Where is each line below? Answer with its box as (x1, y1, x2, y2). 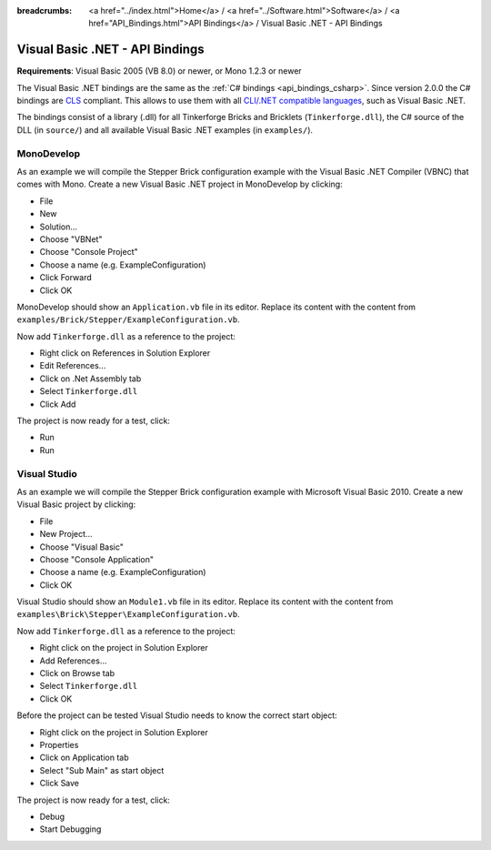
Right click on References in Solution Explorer (39, 348, 211, 359)
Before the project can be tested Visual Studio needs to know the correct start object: (16, 710, 338, 721)
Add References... (39, 655, 107, 666)
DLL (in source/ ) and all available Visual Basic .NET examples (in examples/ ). (16, 124, 314, 136)
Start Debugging (39, 824, 102, 835)
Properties (39, 739, 79, 750)
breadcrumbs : (16, 5, 73, 15)
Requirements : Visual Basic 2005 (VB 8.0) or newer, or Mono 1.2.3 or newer (16, 66, 302, 76)
